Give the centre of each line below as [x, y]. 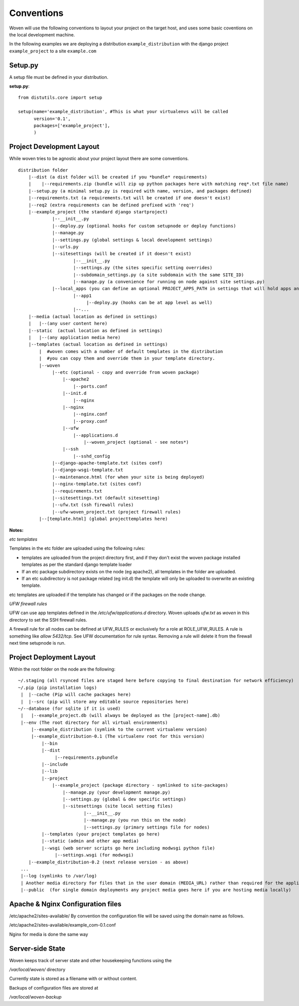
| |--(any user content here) [68, 324]
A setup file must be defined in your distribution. [59, 77]
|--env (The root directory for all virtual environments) [94, 722]
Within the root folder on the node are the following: [62, 669]
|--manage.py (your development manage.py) [116, 792]
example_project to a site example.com [53, 51]
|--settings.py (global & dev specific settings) [124, 799]
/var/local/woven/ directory [37, 970]
